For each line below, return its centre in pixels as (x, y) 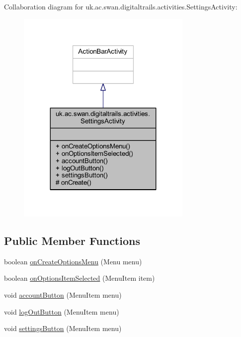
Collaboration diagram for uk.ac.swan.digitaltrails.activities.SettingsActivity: (121, 6)
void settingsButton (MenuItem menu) (63, 328)
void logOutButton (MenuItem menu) (62, 311)
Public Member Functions (72, 240)
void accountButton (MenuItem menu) (63, 294)
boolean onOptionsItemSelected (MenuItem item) (80, 278)
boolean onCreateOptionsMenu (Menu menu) (73, 261)
